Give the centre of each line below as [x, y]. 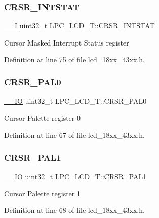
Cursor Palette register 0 [42, 118]
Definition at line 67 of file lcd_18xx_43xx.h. [74, 135]
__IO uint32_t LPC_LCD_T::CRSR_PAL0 [75, 101]
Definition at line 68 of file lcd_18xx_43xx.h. [74, 210]
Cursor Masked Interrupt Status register [67, 42]
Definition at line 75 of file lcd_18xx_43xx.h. [74, 59]
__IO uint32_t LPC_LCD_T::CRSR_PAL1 [75, 176]
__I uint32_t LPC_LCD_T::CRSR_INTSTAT [79, 26]
